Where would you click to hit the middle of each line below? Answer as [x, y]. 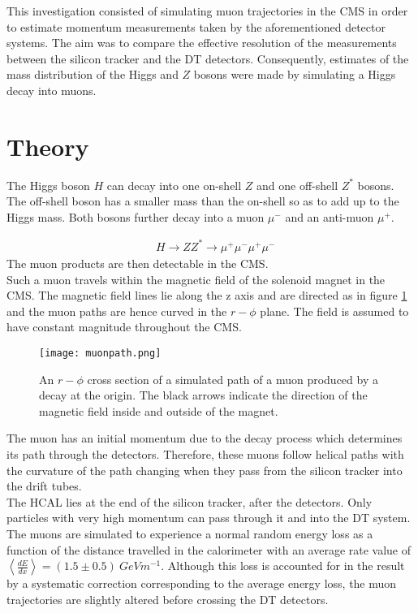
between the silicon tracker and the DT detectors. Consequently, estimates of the [208, 58]
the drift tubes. [44, 486]
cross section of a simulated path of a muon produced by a [233, 379]
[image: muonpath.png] [100, 353]
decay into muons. [52, 90]
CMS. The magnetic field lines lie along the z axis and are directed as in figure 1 [207, 295]
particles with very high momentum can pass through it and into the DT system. [209, 518]
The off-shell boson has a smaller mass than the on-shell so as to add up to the [203, 201]
